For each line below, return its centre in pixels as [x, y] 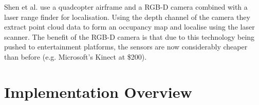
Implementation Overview [98, 91]
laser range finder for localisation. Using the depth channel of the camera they [127, 17]
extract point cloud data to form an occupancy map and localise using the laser [129, 27]
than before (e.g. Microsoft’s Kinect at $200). [76, 56]
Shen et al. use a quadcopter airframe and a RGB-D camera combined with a [126, 7]
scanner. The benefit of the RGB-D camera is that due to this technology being [129, 36]
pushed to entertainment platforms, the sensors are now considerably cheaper [126, 47]
